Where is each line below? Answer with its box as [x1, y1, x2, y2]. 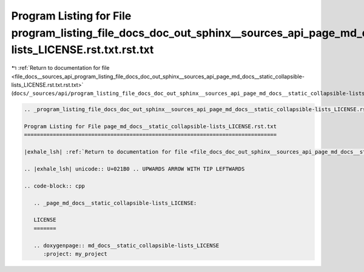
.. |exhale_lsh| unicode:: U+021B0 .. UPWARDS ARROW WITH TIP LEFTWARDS [24, 166, 245, 172]
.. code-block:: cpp [24, 182, 85, 189]
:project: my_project [43, 250, 107, 257]
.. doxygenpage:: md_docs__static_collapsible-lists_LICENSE [33, 242, 220, 249]
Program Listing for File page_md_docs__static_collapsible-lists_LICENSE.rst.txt [24, 123, 277, 130]
